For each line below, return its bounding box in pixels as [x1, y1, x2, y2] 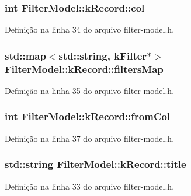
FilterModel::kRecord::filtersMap [5, 61, 164, 76]
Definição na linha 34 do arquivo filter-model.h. [5, 23, 175, 36]
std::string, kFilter [58, 48, 147, 62]
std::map [5, 48, 46, 62]
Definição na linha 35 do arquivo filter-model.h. [5, 84, 175, 96]
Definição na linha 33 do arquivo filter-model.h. [5, 180, 175, 192]
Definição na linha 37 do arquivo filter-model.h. [5, 132, 175, 144]
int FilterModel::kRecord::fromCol [5, 109, 171, 124]
